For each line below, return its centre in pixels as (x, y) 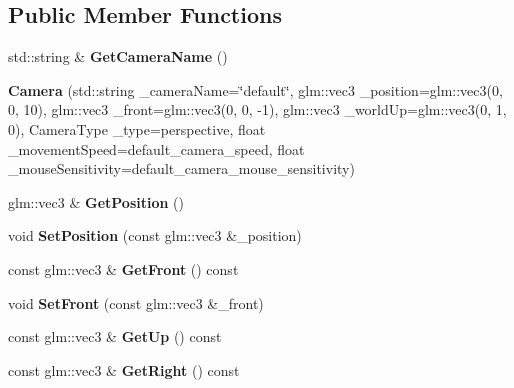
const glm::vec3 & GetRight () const (124, 369)
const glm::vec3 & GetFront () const (123, 268)
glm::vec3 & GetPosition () (96, 201)
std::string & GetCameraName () (118, 56)
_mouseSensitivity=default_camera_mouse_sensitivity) (181, 168)
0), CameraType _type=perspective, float (137, 128)
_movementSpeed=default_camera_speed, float (156, 148)
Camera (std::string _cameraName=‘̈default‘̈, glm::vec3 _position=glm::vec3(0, (255, 89)
